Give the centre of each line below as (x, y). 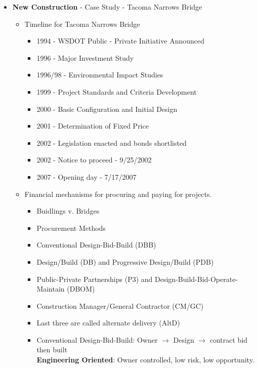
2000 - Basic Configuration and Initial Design (107, 109)
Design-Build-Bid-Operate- (197, 279)
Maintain (51, 289)
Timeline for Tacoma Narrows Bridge (82, 24)
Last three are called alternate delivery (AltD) (108, 323)
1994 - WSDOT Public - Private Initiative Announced (120, 41)
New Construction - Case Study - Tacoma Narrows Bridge (107, 7)
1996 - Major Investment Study (85, 57)
